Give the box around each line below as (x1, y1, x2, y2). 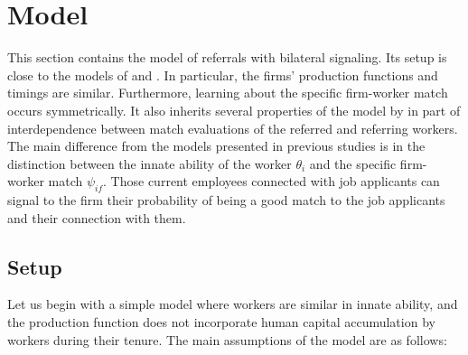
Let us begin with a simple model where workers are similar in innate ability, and (7, 294, 458, 313)
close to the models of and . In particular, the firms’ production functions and (7, 65, 438, 84)
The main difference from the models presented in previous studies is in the (7, 136, 426, 155)
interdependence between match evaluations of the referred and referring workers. (7, 118, 458, 137)
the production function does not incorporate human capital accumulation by (7, 313, 435, 332)
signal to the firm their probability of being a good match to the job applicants (7, 191, 445, 210)
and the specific (309, 154, 397, 173)
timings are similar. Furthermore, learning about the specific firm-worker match (7, 83, 448, 102)
